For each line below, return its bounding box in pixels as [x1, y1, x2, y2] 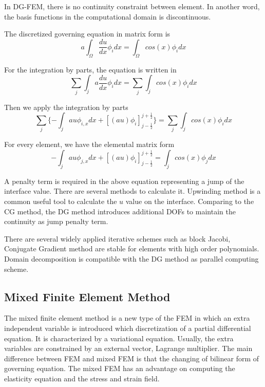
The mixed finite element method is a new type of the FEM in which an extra [4, 312, 250, 323]
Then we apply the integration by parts [4, 101, 128, 112]
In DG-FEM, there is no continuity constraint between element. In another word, [4, 1, 260, 11]
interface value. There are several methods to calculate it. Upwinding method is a [4, 186, 261, 196]
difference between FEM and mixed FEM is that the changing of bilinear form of [4, 353, 259, 363]
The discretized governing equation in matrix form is [4, 28, 171, 39]
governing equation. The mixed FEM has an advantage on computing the [4, 363, 235, 374]
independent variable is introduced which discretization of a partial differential [4, 322, 251, 333]
